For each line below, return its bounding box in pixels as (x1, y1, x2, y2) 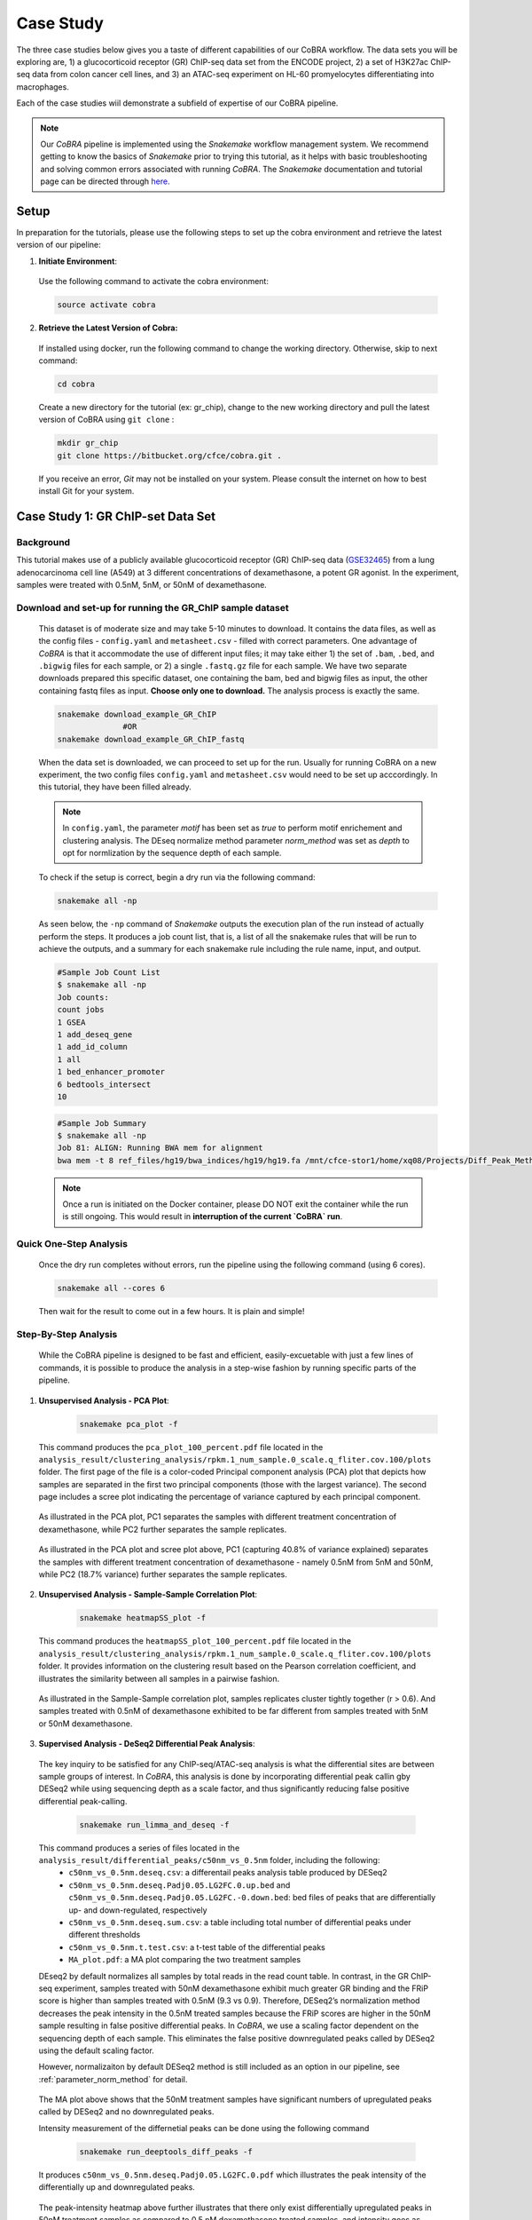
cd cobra (57, 378, 96, 389)
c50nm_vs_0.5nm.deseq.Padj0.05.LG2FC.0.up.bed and (68, 1879, 291, 1891)
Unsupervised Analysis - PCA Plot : (38, 1395, 169, 1406)
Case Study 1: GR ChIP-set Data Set (16, 509, 216, 524)
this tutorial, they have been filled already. (38, 781, 192, 792)
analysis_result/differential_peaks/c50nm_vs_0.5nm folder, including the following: (38, 1855, 380, 1866)
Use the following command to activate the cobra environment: (38, 276, 270, 287)
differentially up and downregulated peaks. (38, 2182, 195, 2192)
